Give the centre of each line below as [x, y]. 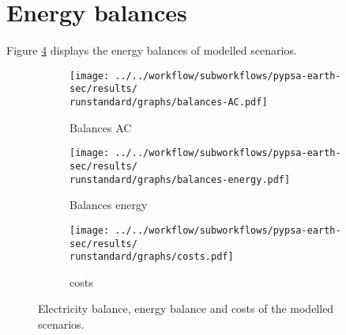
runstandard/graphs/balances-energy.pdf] [180, 179]
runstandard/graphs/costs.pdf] [152, 257]
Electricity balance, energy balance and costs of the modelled [186, 308]
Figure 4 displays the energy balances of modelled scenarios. [152, 50]
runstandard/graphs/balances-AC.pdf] [169, 103]
